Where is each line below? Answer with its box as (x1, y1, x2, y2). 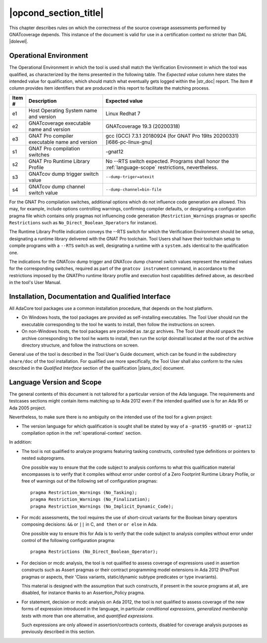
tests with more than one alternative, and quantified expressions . (21, 613, 154, 619)
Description (28, 97, 57, 104)
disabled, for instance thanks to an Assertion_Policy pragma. (21, 590, 145, 596)
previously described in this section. (21, 629, 95, 635)
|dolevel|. (9, 39, 28, 45)
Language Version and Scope (9, 378, 102, 386)
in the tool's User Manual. (9, 280, 62, 286)
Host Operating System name (28, 107, 97, 114)
